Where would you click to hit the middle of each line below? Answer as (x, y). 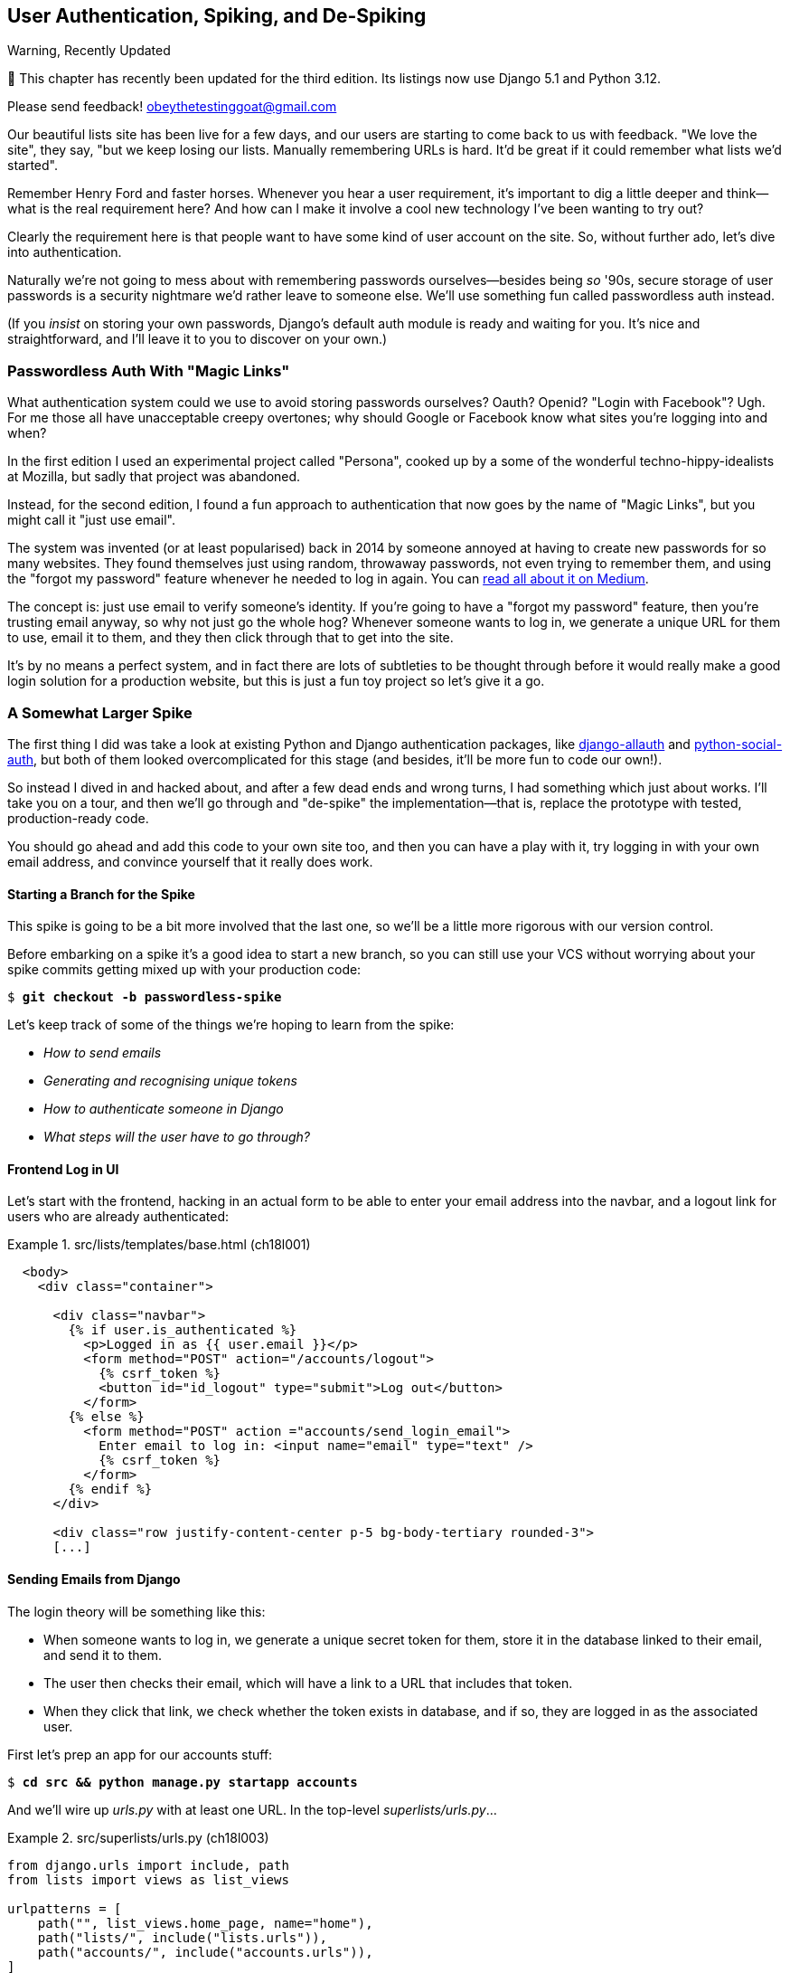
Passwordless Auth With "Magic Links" (149, 370)
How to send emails (103, 1053)
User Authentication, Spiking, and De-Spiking (217, 16)
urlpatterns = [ (65, 1908)
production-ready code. (78, 818)
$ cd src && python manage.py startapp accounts (183, 1782)
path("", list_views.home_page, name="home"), (205, 1923)
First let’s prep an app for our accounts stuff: (140, 1754)
